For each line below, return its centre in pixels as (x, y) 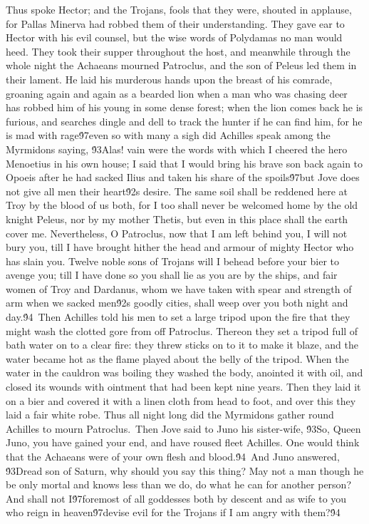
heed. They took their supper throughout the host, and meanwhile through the (178, 51)
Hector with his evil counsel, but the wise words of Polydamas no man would (174, 37)
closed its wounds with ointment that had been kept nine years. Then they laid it (183, 387)
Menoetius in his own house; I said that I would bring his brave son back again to (184, 163)
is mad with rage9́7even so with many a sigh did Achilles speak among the (168, 135)
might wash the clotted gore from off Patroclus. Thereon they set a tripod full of (182, 330)
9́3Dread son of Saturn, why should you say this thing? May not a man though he (185, 470)
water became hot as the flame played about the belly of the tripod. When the (177, 358)
